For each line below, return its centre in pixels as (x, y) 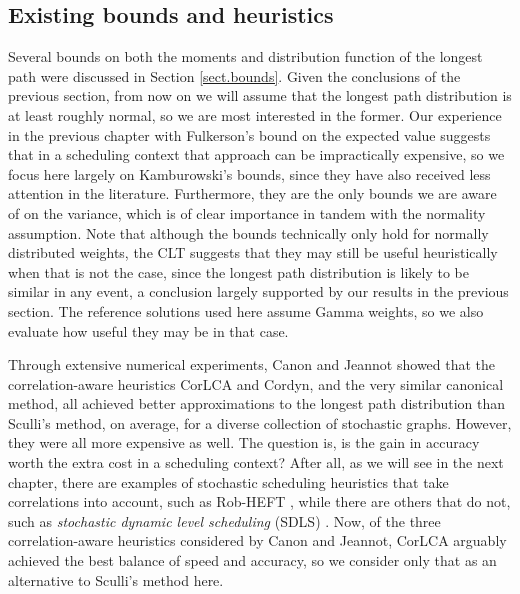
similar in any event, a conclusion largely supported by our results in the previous (258, 291)
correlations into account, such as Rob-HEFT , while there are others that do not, (259, 501)
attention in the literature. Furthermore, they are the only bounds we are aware (252, 193)
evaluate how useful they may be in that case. (148, 330)
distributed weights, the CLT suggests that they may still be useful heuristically (253, 252)
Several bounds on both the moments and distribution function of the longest (245, 56)
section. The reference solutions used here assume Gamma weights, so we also (246, 310)
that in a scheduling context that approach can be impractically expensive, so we (256, 154)
